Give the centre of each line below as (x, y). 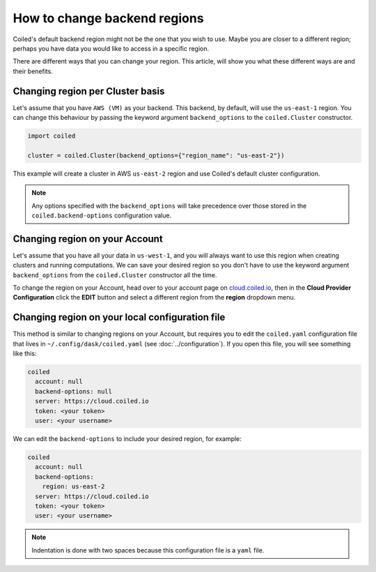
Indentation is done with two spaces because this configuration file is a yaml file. (148, 550)
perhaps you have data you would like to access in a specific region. (111, 48)
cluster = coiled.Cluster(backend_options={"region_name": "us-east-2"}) (156, 155)
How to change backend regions (109, 18)
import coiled (52, 136)
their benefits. (33, 71)
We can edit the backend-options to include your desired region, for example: (127, 439)
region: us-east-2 (73, 487)
